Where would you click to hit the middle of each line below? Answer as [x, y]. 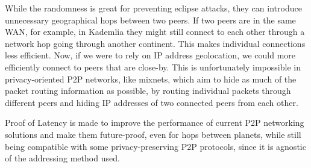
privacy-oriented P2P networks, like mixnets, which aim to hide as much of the [151, 79]
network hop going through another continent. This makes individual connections [155, 43]
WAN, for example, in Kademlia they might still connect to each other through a [155, 32]
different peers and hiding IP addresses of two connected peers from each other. [152, 102]
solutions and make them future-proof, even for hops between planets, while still [153, 134]
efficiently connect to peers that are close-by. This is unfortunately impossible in [153, 67]
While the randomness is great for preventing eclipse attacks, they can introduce [153, 8]
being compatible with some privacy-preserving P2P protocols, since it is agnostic [155, 146]
